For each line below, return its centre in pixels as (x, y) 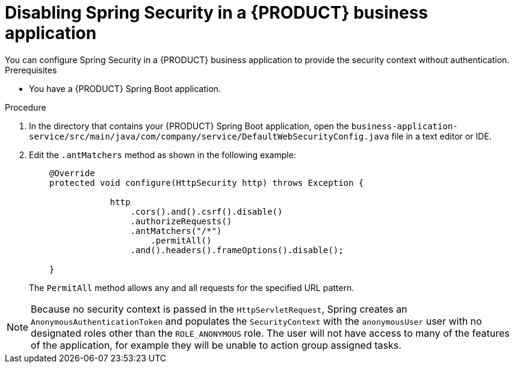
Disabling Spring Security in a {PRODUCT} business (217, 13)
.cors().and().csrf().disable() (206, 211)
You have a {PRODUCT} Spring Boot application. (125, 88)
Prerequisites (31, 70)
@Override (72, 173)
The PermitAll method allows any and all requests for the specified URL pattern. (192, 287)
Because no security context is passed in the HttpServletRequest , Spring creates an (219, 309)
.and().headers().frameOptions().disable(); (237, 250)
